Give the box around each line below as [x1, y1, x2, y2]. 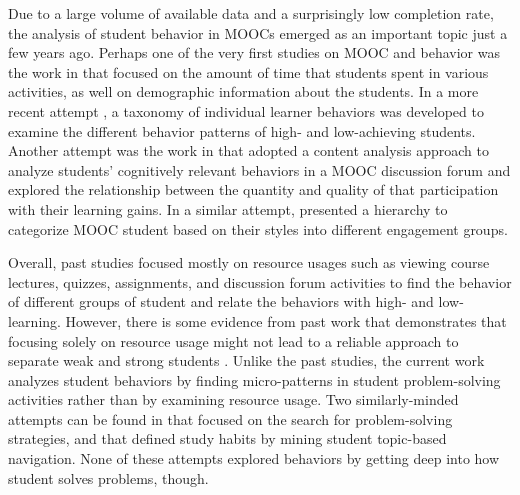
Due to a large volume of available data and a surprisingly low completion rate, [8, 3, 494, 23]
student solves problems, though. [8, 467, 209, 488]
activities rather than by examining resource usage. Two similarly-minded [8, 389, 459, 410]
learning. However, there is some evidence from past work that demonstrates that [8, 310, 507, 331]
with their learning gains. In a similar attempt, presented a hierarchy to [8, 198, 448, 219]
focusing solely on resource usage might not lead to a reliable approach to [8, 330, 459, 351]
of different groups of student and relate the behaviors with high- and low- [8, 291, 464, 312]
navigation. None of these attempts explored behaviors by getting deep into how [8, 448, 500, 469]
